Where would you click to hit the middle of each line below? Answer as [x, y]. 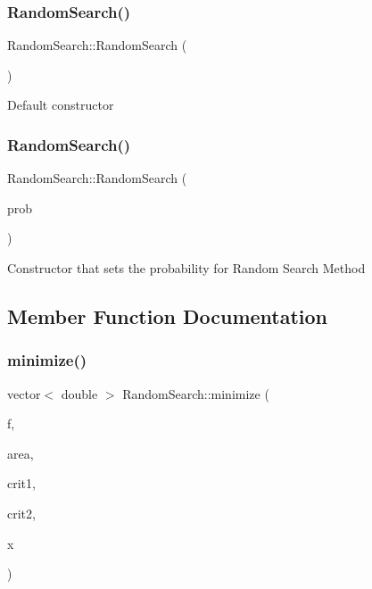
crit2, [21, 513]
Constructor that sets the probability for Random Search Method [186, 268]
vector [24, 393]
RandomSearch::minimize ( [196, 393]
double [79, 393]
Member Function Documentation [168, 315]
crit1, [21, 483]
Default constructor [61, 105]
